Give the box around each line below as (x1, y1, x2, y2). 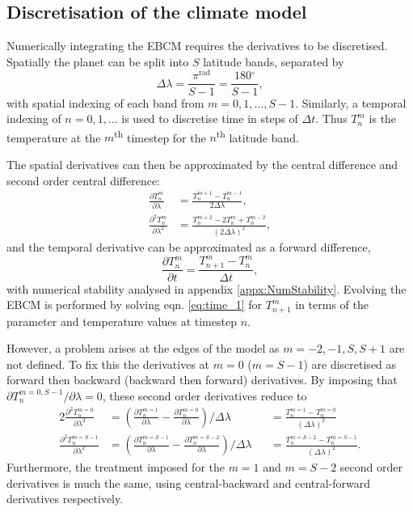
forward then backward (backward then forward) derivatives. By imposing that (6, 371, 398, 388)
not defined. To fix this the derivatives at (6, 355, 210, 372)
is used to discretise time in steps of (121, 110, 298, 127)
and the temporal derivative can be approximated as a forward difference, (6, 238, 371, 255)
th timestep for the (114, 126, 206, 146)
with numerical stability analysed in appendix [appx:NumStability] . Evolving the (6, 280, 407, 297)
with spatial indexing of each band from (6, 94, 204, 111)
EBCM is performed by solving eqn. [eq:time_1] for (6, 296, 263, 313)
